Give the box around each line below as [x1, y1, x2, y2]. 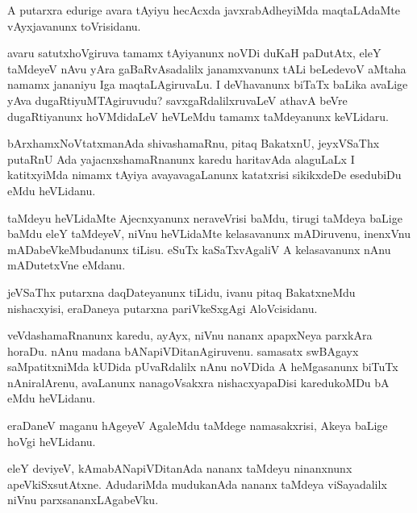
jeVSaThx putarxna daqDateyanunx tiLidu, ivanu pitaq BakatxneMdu [7, 283, 356, 300]
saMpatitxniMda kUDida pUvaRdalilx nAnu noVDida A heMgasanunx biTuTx [7, 358, 398, 375]
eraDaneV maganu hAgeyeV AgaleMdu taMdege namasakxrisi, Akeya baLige [7, 417, 388, 434]
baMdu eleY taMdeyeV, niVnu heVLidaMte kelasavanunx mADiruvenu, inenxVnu [7, 225, 411, 242]
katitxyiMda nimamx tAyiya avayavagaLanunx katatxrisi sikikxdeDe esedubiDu [7, 166, 402, 183]
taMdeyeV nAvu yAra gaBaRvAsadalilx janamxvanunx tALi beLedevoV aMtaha [7, 60, 407, 77]
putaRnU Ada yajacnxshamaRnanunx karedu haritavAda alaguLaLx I [7, 150, 355, 167]
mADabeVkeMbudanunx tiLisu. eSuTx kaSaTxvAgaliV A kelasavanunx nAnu [7, 240, 391, 257]
